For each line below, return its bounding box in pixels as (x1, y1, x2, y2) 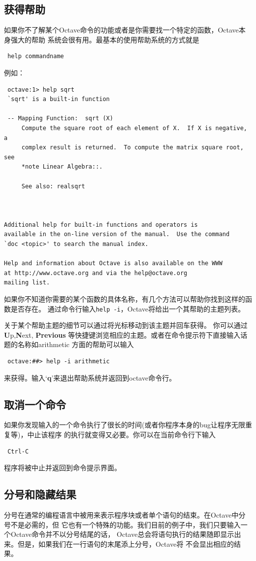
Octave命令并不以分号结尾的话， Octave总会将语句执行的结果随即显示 (10, 529, 234, 539)
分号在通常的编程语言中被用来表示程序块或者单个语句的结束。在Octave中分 (4, 510, 246, 520)
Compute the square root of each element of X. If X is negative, (21, 124, 247, 132)
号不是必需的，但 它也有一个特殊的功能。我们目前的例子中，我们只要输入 (4, 519, 241, 529)
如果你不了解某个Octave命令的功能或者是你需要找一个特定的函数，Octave (4, 25, 239, 35)
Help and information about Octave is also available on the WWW (4, 260, 223, 267)
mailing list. (4, 279, 50, 286)
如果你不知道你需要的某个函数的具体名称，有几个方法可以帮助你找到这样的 (4, 294, 245, 304)
